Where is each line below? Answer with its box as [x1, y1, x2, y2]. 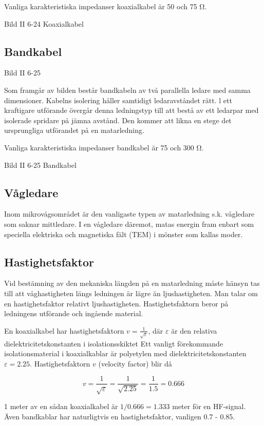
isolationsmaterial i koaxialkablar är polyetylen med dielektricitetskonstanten [4, 348, 247, 359]
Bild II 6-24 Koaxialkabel [4, 18, 84, 29]
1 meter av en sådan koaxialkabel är [4, 401, 118, 412]
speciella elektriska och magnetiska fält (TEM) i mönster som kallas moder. [4, 228, 243, 239]
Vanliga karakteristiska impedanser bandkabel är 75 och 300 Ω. [4, 142, 204, 152]
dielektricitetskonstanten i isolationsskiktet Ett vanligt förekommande [4, 338, 223, 349]
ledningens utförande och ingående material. [4, 308, 143, 319]
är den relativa [171, 325, 217, 336]
